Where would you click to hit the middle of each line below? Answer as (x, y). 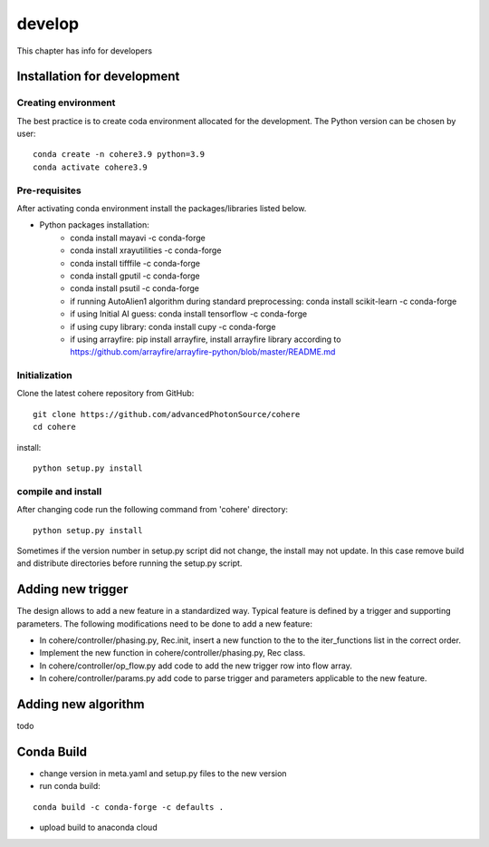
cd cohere (54, 427)
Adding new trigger (72, 589)
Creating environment (66, 102)
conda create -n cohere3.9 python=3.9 (119, 155)
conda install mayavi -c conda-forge (138, 238)
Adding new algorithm (81, 704)
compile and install (59, 492)
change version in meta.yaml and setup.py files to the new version (163, 774)
